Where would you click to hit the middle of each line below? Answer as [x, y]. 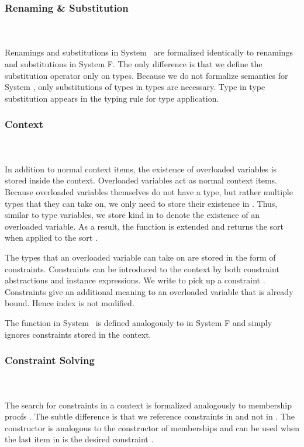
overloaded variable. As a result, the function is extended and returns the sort [144, 226]
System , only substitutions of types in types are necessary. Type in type [135, 87]
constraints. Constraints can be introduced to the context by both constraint [142, 268]
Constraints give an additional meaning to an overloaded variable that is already [149, 291]
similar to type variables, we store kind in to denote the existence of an [132, 215]
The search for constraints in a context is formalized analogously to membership [148, 405]
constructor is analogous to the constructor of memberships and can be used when [152, 427]
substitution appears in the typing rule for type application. [112, 98]
